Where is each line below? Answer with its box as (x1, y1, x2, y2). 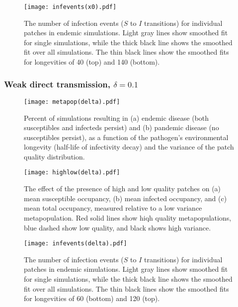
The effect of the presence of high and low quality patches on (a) (24, 183, 221, 194)
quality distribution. (24, 151, 85, 161)
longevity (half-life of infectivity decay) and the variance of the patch (24, 142, 234, 152)
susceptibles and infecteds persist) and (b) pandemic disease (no (24, 122, 219, 133)
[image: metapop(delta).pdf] (24, 98, 120, 105)
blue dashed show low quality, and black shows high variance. (24, 222, 211, 232)
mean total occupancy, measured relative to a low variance (24, 203, 202, 213)
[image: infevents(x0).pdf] (24, 3, 117, 10)
